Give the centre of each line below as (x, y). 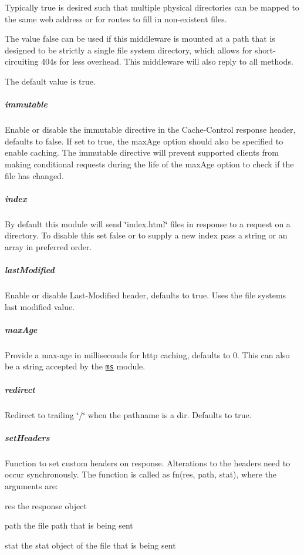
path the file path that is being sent (69, 525)
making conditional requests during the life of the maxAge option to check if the (149, 164)
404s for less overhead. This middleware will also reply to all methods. (167, 61)
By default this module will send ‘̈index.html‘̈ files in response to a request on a (148, 223)
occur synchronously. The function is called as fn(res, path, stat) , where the (141, 474)
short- (265, 50)
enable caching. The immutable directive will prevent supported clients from (142, 152)
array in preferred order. (48, 246)
